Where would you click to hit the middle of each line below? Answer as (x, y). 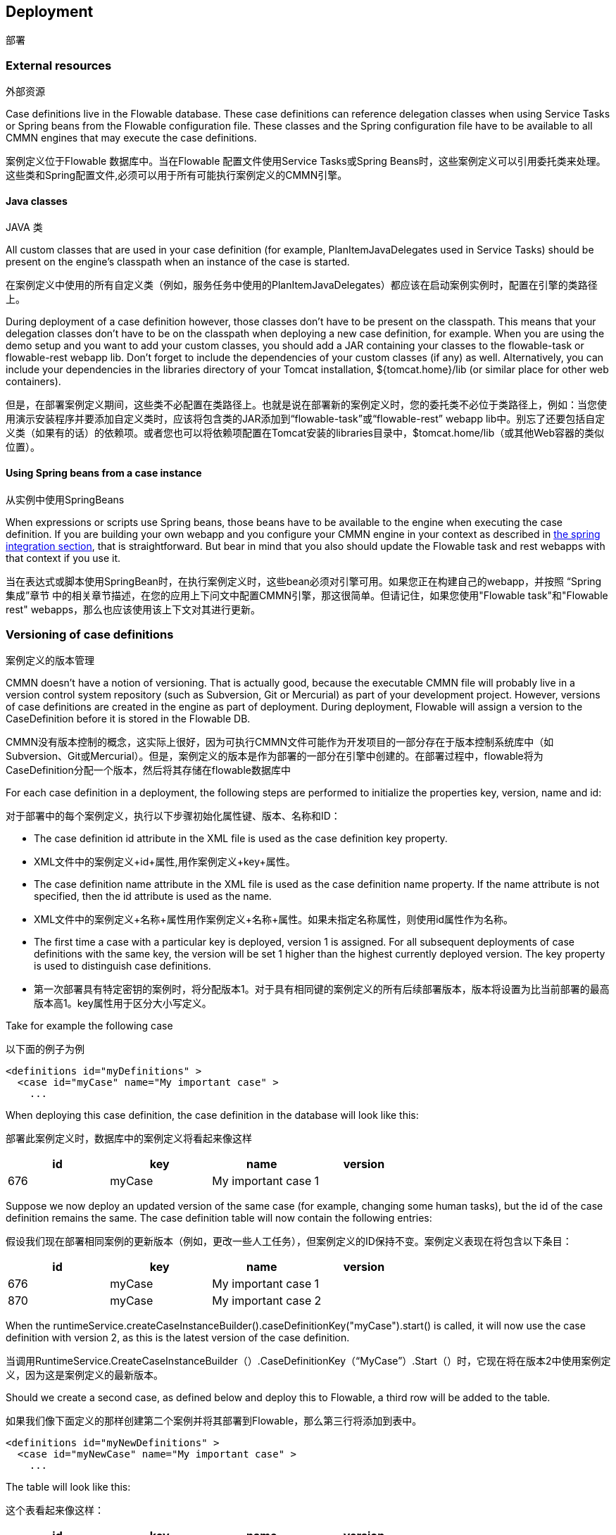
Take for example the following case (89, 1026)
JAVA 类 (24, 227)
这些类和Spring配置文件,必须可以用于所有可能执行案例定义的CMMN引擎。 (177, 175)
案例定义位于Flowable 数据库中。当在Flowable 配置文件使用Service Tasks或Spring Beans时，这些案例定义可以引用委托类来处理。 (306, 161)
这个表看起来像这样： (55, 1510)
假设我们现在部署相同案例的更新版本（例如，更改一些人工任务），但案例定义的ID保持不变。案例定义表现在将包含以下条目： (289, 1241)
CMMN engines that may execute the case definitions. (131, 138)
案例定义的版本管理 (50, 660)
